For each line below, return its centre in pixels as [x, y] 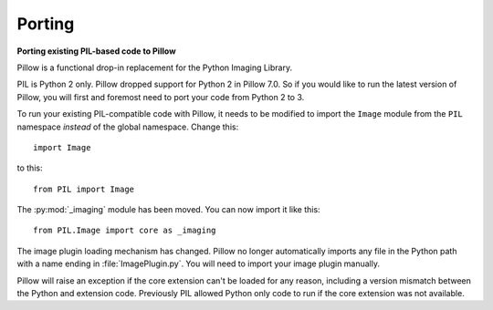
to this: [30, 168]
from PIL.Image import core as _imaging [125, 231]
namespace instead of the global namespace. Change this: [128, 127]
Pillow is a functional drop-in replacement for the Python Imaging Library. [154, 67]
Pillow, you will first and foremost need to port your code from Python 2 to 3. [161, 97]
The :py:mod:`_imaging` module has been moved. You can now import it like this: [168, 210]
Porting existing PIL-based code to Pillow [97, 51]
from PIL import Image [84, 189]
